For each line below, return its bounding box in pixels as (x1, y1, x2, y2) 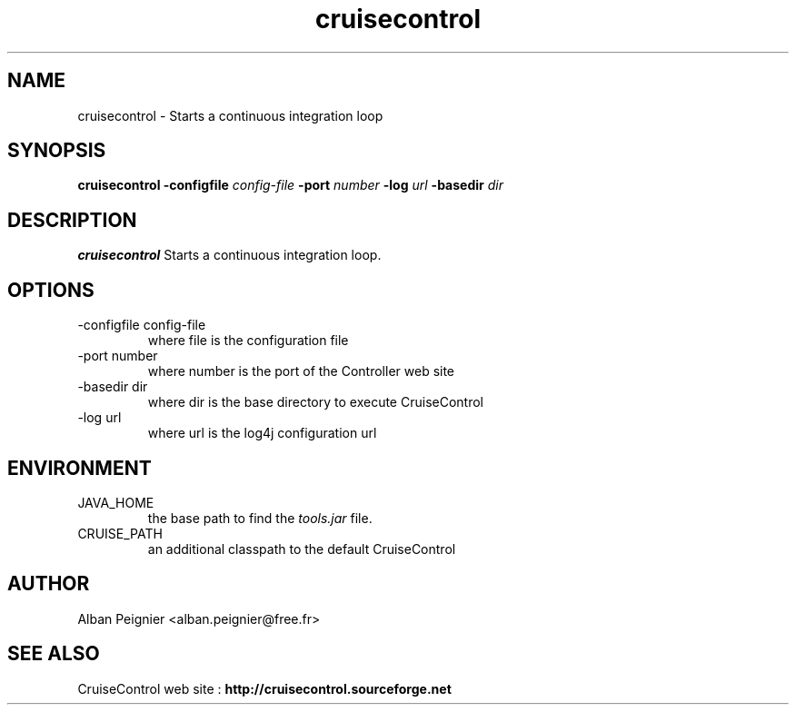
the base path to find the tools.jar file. (147, 509, 373, 526)
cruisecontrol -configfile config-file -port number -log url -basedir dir (77, 177, 503, 193)
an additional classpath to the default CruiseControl (147, 540, 456, 557)
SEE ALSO (7, 642, 100, 666)
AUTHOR (7, 572, 90, 596)
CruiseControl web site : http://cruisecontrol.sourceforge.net (77, 680, 452, 697)
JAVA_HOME (77, 494, 154, 510)
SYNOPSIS (7, 139, 106, 163)
